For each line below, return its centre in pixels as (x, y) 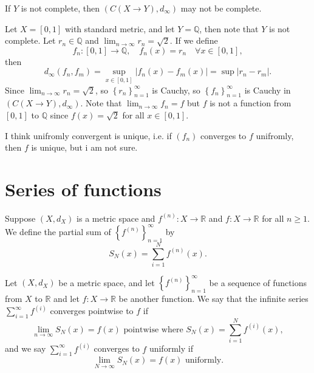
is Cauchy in (268, 90)
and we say (26, 348)
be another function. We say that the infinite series (213, 299)
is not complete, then (60, 8)
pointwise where (153, 330)
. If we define (194, 40)
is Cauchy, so (176, 90)
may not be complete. (221, 8)
